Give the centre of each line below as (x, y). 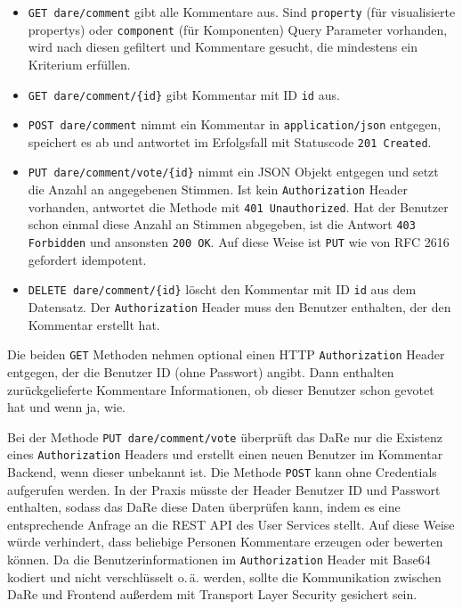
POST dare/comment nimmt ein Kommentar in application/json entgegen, (235, 124)
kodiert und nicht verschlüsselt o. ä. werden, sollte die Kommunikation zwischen (224, 576)
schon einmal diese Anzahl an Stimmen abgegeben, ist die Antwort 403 (222, 224)
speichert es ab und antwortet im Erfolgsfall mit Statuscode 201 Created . (230, 141)
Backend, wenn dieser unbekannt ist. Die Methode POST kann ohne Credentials (222, 472)
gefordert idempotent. (87, 259)
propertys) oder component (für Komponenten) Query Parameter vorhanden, (238, 29)
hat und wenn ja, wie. (67, 407)
